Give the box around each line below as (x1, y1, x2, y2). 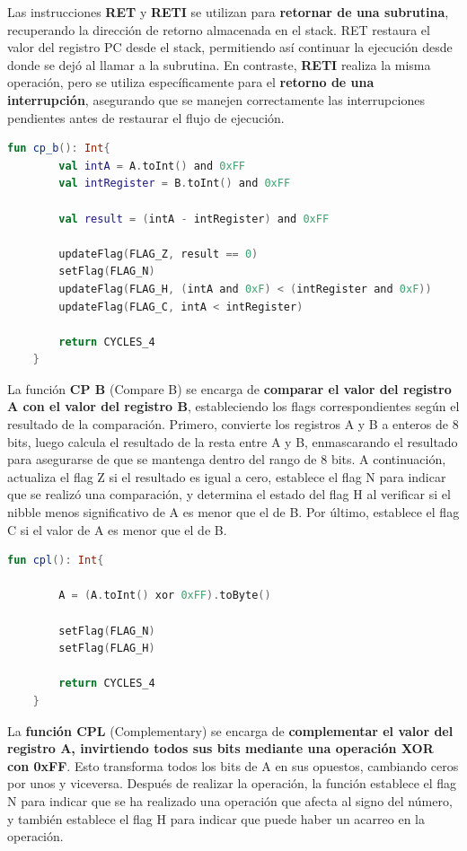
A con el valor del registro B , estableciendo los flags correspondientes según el (7, 397, 460, 416)
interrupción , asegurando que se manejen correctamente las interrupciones (7, 90, 425, 109)
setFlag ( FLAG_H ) (58, 642, 155, 655)
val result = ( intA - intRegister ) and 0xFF (58, 212, 330, 225)
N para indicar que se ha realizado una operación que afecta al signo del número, (7, 791, 453, 810)
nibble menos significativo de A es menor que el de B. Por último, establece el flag (7, 503, 460, 522)
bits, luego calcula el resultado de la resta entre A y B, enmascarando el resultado (7, 432, 458, 451)
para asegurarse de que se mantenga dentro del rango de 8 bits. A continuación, (7, 450, 446, 469)
